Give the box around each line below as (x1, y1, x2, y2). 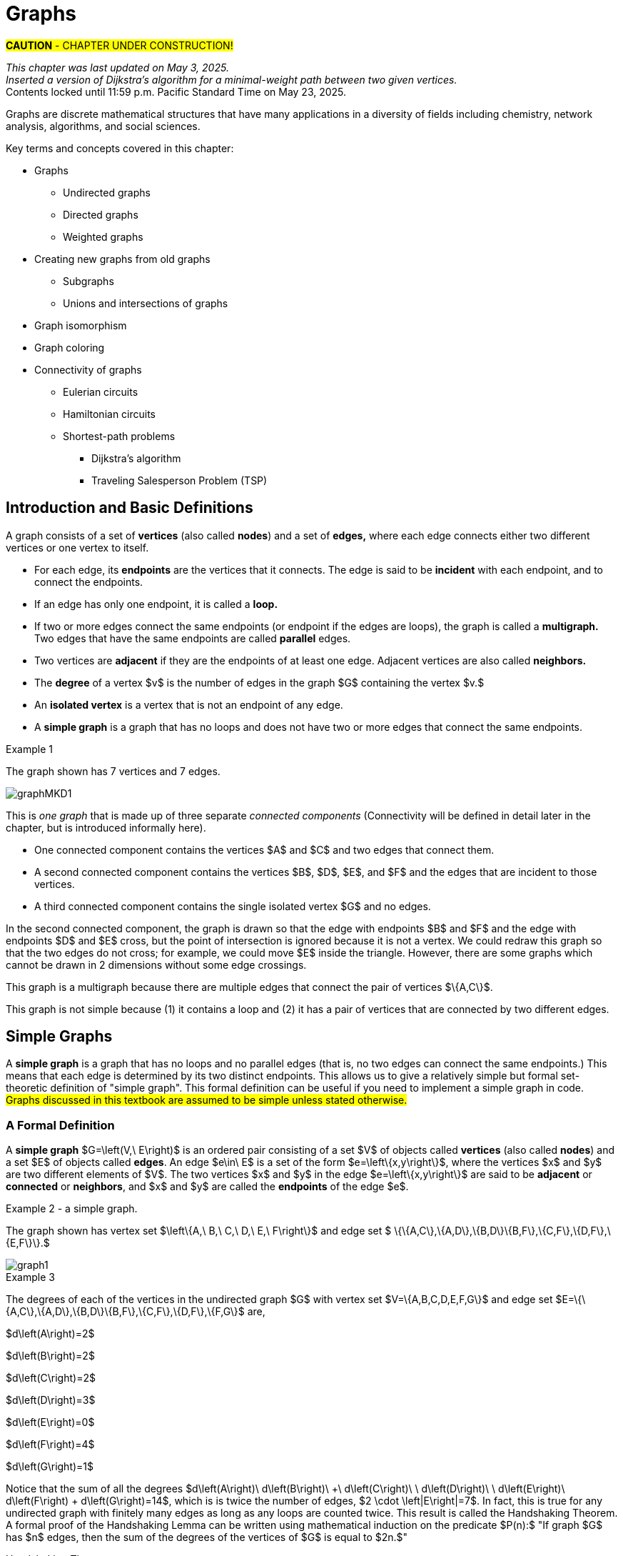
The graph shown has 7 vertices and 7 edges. (6, 764, 221, 777)
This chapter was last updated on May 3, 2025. (6, 61, 229, 74)
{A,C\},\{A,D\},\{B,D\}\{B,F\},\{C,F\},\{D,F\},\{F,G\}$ (6, 1305, 245, 1318)
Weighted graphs (63, 230, 143, 243)
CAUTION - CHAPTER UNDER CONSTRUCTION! (6, 39, 233, 51)
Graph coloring (34, 341, 105, 354)
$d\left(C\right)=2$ (6, 1372, 96, 1385)
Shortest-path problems (63, 429, 176, 442)
